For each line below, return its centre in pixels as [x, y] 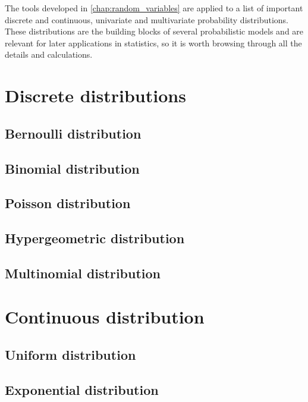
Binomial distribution [72, 168]
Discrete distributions [95, 95]
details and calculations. [49, 54]
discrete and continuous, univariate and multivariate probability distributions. [147, 19]
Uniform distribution [70, 355]
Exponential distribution [82, 389]
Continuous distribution [105, 317]
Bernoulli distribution [73, 133]
